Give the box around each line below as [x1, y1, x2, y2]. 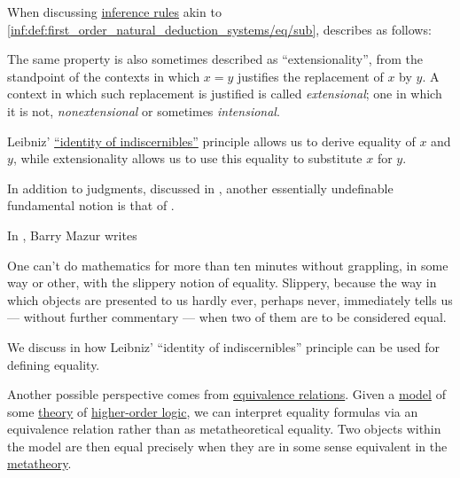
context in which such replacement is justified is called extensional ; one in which [7, 84, 442, 103]
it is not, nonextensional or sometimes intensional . [7, 101, 280, 120]
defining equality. [7, 355, 100, 373]
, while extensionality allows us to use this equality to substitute [12, 149, 363, 168]
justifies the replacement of [238, 67, 384, 85]
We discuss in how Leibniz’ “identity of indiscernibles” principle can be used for [7, 337, 441, 356]
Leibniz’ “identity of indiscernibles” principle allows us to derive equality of [7, 131, 416, 150]
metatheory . [7, 454, 72, 473]
